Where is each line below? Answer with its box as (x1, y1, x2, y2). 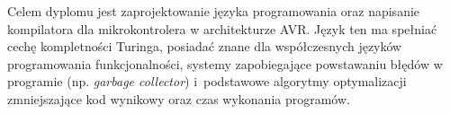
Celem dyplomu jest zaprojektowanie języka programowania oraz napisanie (7, 2, 420, 20)
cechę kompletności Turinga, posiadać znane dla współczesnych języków (7, 37, 402, 56)
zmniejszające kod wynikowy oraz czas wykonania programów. (7, 89, 350, 108)
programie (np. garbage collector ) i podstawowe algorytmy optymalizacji (7, 72, 407, 91)
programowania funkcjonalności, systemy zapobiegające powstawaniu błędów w (7, 54, 443, 73)
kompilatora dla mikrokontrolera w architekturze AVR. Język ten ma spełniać (7, 19, 437, 38)
